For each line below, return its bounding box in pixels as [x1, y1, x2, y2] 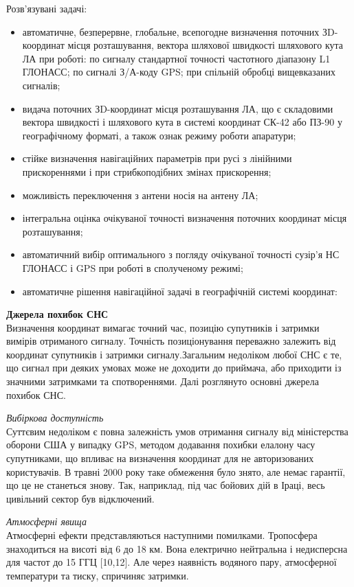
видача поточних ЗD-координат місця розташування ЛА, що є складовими [22, 101, 333, 115]
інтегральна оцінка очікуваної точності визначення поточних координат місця [22, 211, 347, 225]
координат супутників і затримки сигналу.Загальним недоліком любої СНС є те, [6, 347, 342, 361]
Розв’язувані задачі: [6, 1, 87, 15]
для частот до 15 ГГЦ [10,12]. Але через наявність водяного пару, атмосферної [6, 555, 337, 569]
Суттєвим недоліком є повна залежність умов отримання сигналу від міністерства [6, 424, 349, 438]
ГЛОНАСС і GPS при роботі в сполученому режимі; [22, 260, 243, 275]
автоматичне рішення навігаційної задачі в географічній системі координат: [22, 284, 338, 298]
